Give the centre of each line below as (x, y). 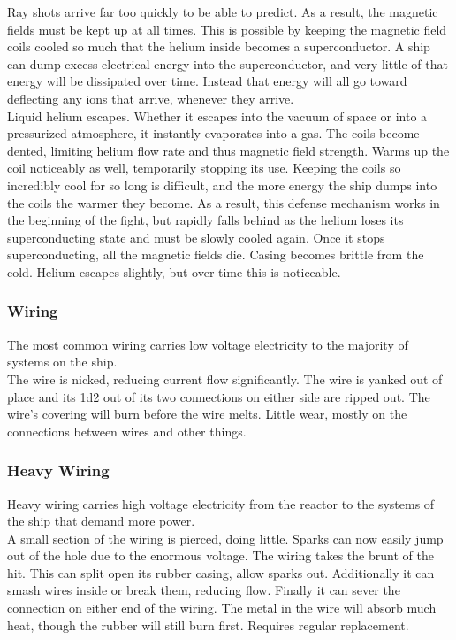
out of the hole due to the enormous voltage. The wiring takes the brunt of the (220, 555)
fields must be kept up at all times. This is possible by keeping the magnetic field (227, 29)
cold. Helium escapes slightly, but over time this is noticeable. (174, 271)
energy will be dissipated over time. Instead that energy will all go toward (207, 81)
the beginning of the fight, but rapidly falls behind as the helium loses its (205, 220)
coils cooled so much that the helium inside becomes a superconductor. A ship (219, 46)
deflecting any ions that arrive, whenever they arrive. (151, 98)
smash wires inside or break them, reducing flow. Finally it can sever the (204, 590)
